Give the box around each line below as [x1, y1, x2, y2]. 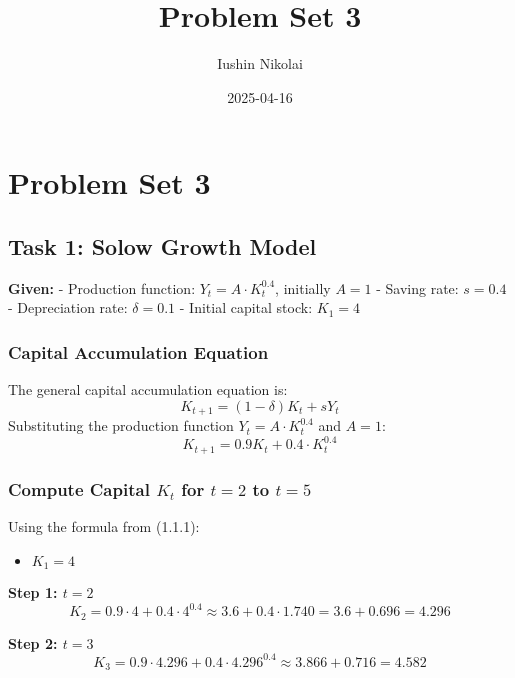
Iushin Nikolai [217, 53, 303, 74]
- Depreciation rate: [8, 297, 128, 318]
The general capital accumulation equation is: [8, 379, 288, 400]
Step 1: [8, 581, 58, 602]
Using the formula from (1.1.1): [8, 515, 200, 536]
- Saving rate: [376, 277, 459, 298]
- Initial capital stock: [179, 297, 313, 318]
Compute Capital [8, 476, 150, 501]
